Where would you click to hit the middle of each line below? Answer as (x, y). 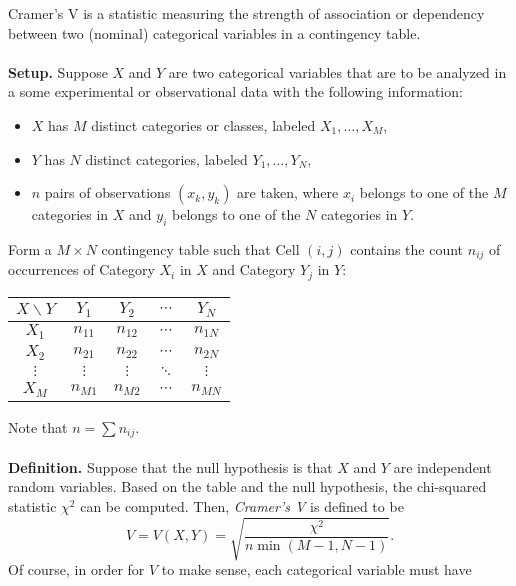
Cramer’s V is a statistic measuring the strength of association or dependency (246, 13)
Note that (38, 426)
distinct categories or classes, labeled (203, 124)
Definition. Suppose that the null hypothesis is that (170, 466)
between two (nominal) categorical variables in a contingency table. (214, 32)
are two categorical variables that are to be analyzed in (337, 71)
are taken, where (288, 192)
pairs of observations (107, 192)
